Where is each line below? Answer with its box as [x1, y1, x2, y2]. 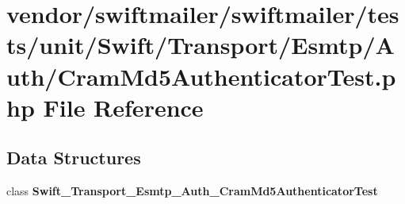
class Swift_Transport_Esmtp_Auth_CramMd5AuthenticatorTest [6, 183, 378, 199]
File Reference [43, 90, 204, 123]
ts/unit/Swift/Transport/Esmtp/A [6, 29, 395, 61]
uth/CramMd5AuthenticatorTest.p [6, 60, 396, 92]
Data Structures [6, 145, 141, 170]
